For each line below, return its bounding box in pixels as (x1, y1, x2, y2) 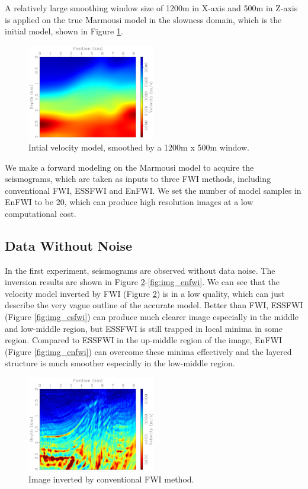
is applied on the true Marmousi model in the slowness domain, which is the (5, 13, 282, 25)
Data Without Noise (5, 236, 133, 254)
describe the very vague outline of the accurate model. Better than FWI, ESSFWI (5, 299, 303, 311)
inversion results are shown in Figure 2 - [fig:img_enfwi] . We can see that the (5, 276, 280, 288)
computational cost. (5, 207, 76, 219)
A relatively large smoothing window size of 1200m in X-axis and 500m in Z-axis (5, 2, 298, 14)
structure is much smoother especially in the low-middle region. (5, 357, 235, 369)
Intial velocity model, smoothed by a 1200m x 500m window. (28, 140, 250, 153)
